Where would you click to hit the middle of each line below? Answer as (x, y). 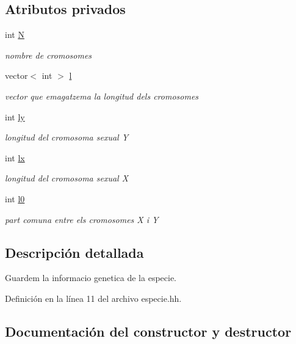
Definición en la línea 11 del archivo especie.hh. (93, 298)
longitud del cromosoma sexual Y (67, 137)
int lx (15, 157)
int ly (15, 116)
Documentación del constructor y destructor (148, 331)
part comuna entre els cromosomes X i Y (82, 219)
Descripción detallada (74, 252)
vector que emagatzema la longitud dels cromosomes (102, 96)
